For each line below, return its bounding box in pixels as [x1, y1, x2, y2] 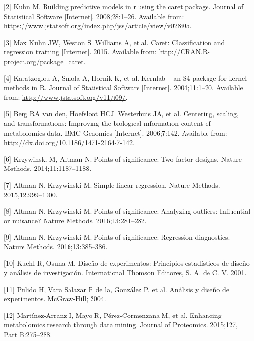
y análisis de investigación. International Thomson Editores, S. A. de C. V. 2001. [4, 268, 247, 278]
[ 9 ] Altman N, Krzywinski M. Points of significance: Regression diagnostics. [4, 232, 230, 242]
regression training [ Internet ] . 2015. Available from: [4, 47, 157, 57]
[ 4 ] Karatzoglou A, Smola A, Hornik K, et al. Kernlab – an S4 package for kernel [4, 73, 247, 83]
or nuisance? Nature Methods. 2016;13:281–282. [4, 215, 147, 225]
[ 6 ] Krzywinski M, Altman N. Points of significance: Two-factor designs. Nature [4, 153, 242, 164]
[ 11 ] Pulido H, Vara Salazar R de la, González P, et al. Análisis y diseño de [4, 284, 229, 294]
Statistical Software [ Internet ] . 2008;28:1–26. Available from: [4, 11, 184, 21]
